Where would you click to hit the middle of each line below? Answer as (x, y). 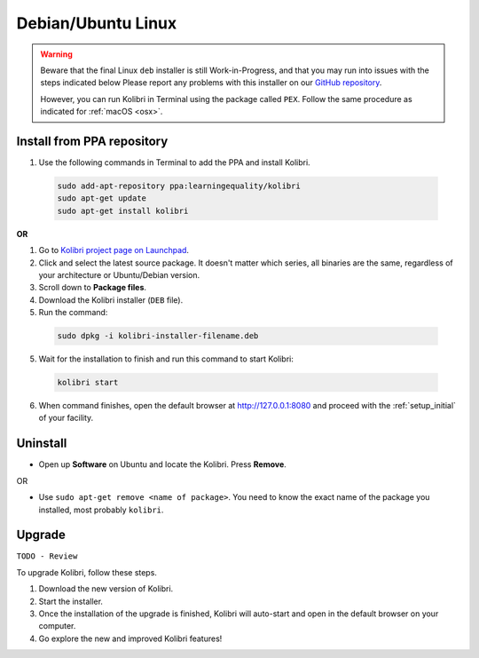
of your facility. (66, 418)
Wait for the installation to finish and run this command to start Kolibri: (166, 359)
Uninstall (42, 444)
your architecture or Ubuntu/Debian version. (119, 274)
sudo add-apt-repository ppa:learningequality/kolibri (179, 186)
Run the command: (73, 313)
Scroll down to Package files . (92, 288)
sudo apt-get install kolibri (123, 210)
